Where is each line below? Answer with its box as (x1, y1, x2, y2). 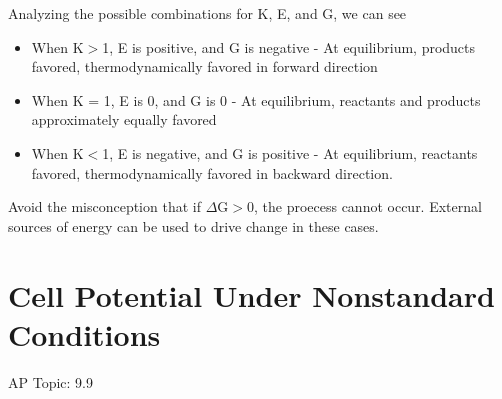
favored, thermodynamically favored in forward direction (31, 56, 378, 77)
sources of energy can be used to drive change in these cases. (8, 215, 379, 236)
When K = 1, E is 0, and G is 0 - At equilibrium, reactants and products (31, 89, 481, 110)
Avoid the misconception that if (8, 196, 201, 217)
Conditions (8, 313, 161, 354)
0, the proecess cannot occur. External (246, 196, 482, 217)
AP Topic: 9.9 (8, 371, 93, 392)
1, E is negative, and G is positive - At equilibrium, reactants (102, 142, 478, 163)
